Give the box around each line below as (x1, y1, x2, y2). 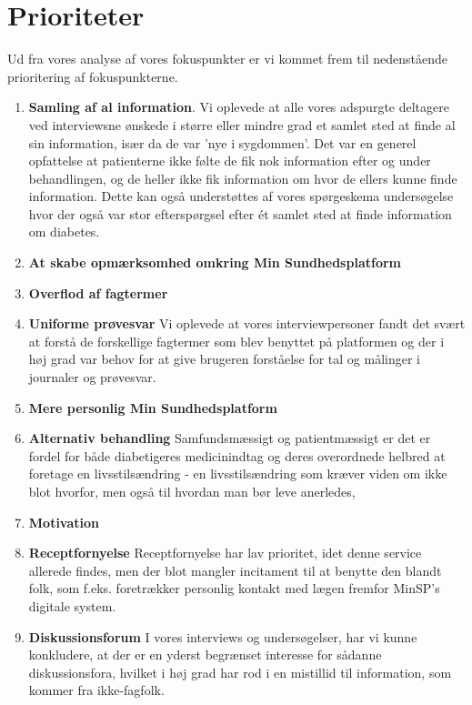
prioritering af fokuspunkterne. (7, 66, 178, 86)
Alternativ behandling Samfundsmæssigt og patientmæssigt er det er (28, 428, 431, 448)
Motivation (28, 512, 100, 531)
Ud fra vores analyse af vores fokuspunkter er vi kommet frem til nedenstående (7, 49, 447, 68)
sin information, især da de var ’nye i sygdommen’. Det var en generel (28, 133, 417, 152)
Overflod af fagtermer (28, 283, 168, 302)
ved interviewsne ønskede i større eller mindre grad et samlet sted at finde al (28, 115, 456, 134)
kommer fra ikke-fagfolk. (28, 680, 165, 700)
